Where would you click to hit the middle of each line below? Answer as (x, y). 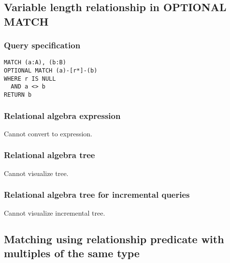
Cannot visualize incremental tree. (55, 212)
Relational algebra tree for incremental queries (97, 195)
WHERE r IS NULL (30, 79)
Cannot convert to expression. (48, 133)
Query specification (42, 45)
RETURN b (18, 95)
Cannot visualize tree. (36, 173)
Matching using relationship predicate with (114, 239)
